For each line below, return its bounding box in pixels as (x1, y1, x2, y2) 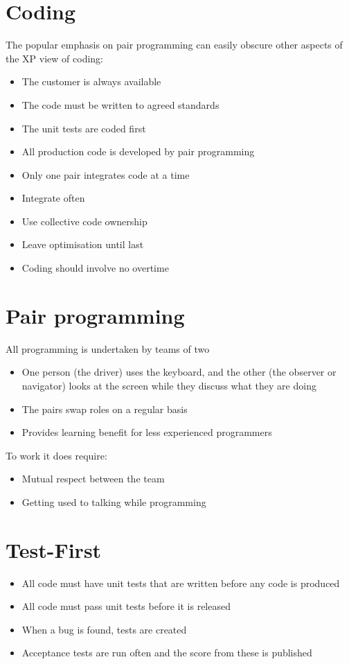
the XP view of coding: (6, 51, 103, 65)
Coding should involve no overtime (21, 261, 169, 275)
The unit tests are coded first (21, 121, 146, 135)
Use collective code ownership (21, 213, 147, 228)
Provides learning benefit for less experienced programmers (21, 425, 272, 439)
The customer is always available (21, 74, 161, 89)
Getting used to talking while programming (21, 494, 206, 509)
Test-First (6, 535, 102, 563)
